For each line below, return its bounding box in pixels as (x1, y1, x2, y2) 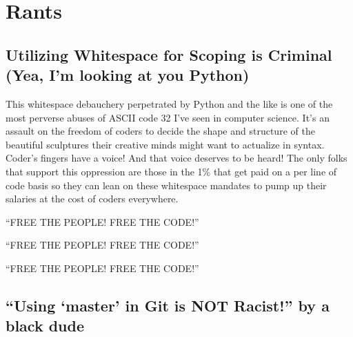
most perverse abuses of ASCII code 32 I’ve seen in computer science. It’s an (6, 110, 330, 124)
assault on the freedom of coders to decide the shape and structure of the (6, 124, 315, 138)
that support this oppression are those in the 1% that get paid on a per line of (6, 164, 337, 178)
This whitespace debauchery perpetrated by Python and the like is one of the (6, 96, 333, 110)
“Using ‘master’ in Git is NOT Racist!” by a (6, 294, 330, 316)
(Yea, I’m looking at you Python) (6, 64, 250, 86)
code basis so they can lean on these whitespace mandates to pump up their (6, 177, 327, 192)
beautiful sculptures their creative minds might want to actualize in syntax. (6, 137, 325, 151)
